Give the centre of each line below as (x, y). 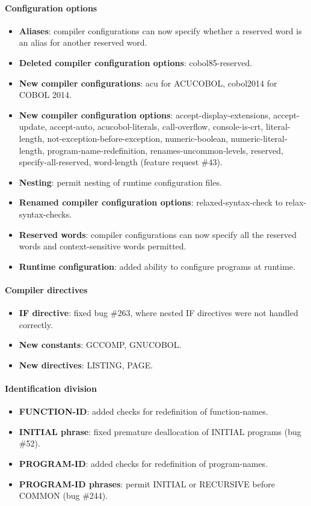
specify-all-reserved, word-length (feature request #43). (121, 162)
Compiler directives (46, 289)
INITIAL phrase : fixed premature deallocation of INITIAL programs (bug (160, 431)
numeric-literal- (259, 138)
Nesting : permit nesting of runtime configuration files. (120, 182)
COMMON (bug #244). (63, 495)
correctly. (36, 324)
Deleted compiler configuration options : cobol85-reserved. (136, 62)
